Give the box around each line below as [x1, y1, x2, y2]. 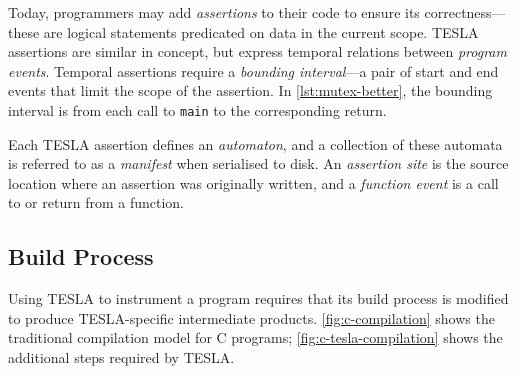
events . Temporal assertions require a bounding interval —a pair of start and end [8, 60, 499, 81]
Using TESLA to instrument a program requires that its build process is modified [8, 288, 509, 309]
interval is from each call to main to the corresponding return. [8, 99, 387, 120]
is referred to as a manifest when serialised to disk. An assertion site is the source [8, 153, 509, 174]
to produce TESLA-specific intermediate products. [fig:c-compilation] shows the [8, 307, 495, 328]
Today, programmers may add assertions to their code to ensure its [8, 2, 420, 22]
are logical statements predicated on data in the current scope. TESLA [43, 21, 479, 42]
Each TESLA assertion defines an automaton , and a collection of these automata [8, 133, 503, 154]
